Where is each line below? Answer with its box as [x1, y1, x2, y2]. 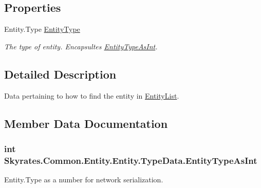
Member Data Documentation [4, 115, 168, 131]
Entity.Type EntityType [4, 24, 80, 34]
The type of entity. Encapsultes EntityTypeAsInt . [4, 41, 158, 51]
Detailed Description [4, 66, 117, 82]
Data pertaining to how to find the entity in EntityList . [4, 90, 179, 101]
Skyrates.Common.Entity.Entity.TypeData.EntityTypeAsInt [4, 154, 257, 166]
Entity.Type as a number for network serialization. [4, 174, 163, 185]
